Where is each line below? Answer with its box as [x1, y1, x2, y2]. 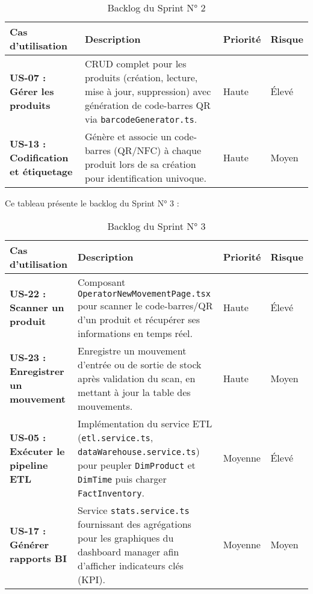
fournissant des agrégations [77, 516, 191, 531]
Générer [10, 537, 49, 552]
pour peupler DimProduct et [77, 457, 196, 472]
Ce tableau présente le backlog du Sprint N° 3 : [5, 197, 179, 209]
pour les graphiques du [77, 530, 174, 545]
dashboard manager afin [77, 544, 179, 558]
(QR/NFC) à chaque [114, 143, 201, 157]
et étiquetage [10, 164, 73, 178]
